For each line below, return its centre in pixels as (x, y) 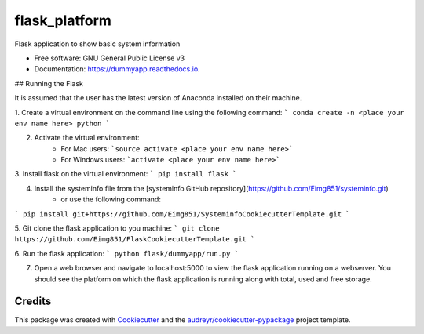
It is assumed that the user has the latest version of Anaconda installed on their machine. (158, 98)
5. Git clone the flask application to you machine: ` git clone (117, 228)
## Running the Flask (49, 83)
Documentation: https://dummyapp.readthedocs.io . (117, 69)
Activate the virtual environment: (87, 138)
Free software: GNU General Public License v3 (110, 58)
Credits (33, 301)
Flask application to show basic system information (97, 44)
